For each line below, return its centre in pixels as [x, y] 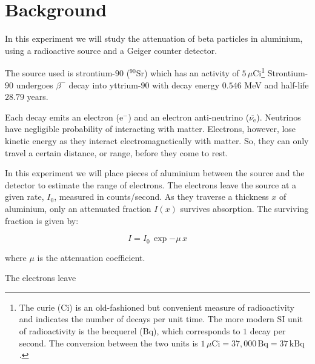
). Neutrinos [279, 117]
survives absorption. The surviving [244, 208]
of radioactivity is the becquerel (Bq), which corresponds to [130, 330]
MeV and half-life [277, 84]
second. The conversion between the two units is [108, 342]
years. [38, 97]
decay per [268, 330]
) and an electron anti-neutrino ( [189, 117]
